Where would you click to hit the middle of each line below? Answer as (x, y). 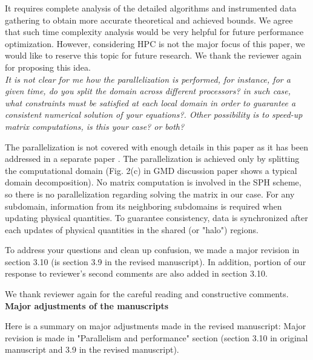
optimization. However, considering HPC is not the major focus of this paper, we (155, 43)
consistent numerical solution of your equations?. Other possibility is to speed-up (154, 114)
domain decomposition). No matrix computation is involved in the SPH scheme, (153, 182)
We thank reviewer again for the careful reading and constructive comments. (147, 294)
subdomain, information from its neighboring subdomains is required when (143, 206)
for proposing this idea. (48, 67)
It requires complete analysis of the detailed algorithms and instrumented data (151, 8)
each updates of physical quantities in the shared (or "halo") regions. (132, 229)
